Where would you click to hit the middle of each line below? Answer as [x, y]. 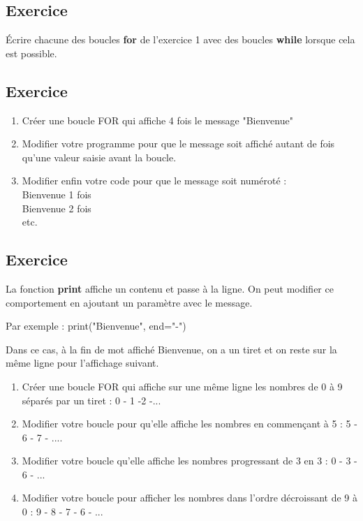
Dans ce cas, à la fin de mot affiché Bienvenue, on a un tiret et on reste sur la [171, 349]
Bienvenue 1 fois [57, 194]
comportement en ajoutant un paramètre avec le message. [129, 302]
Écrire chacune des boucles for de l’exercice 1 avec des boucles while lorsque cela [180, 39]
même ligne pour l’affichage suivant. [82, 363]
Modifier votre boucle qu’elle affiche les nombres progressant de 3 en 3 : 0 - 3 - [190, 461]
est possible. [31, 53]
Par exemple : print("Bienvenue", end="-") [96, 326]
